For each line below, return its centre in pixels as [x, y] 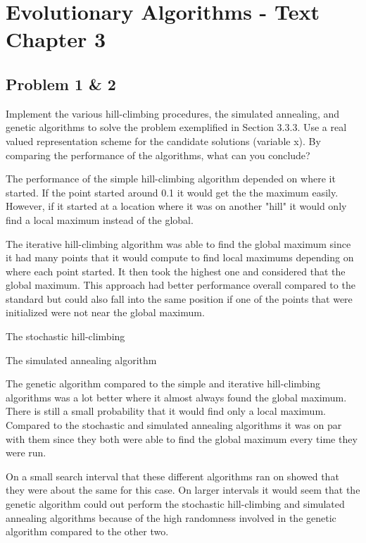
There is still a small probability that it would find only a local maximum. [166, 411]
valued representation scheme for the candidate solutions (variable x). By [163, 141]
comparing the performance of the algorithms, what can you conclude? [158, 155]
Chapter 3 [56, 39]
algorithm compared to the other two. [87, 531]
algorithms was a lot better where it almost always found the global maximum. [176, 397]
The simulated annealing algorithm [81, 360]
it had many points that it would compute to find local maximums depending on [180, 257]
